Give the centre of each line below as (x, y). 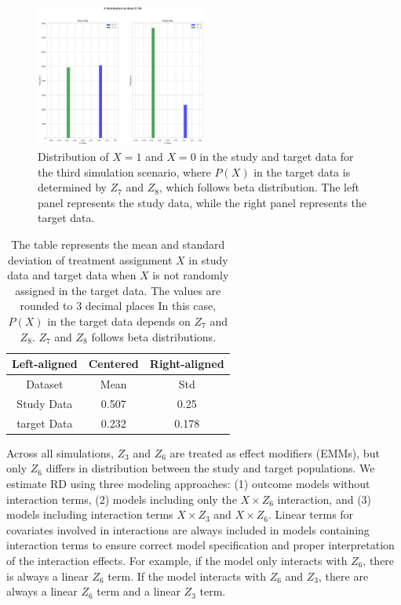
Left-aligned (45, 364)
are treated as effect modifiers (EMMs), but (275, 452)
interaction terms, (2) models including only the (122, 499)
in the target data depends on (119, 321)
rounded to (46, 306)
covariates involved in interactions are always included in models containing (188, 529)
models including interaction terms (90, 514)
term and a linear (139, 591)
